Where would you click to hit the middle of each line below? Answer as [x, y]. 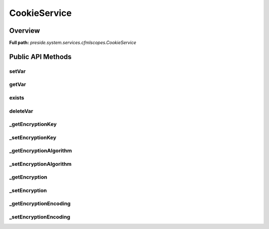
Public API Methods [40, 57]
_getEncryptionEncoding [40, 204]
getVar [18, 85]
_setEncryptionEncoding [40, 217]
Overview [25, 31]
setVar [17, 71]
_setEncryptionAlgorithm [40, 164]
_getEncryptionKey [33, 124]
